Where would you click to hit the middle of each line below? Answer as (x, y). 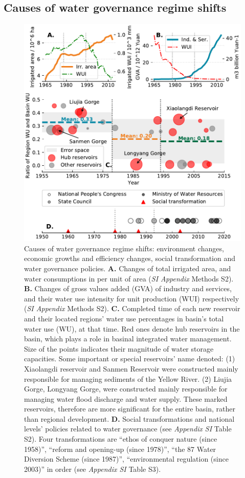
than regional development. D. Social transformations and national (129, 418)
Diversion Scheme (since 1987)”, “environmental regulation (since (126, 459)
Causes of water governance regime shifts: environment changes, (124, 248)
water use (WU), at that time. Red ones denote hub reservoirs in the (132, 328)
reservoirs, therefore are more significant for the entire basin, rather (130, 409)
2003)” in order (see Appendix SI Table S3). (93, 469)
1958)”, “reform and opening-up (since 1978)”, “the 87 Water (120, 449)
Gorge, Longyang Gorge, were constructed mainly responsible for (126, 389)
